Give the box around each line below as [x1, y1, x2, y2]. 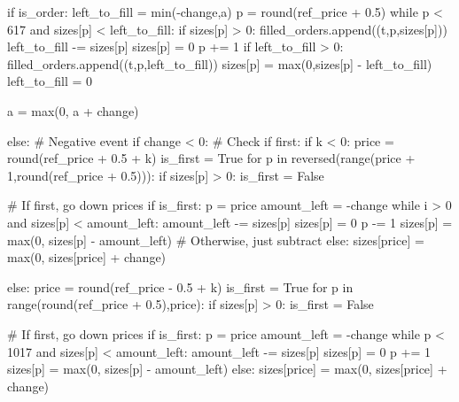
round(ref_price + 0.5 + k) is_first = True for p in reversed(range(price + [7, 149, 416, 167]
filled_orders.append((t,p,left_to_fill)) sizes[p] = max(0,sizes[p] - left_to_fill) [7, 54, 432, 73]
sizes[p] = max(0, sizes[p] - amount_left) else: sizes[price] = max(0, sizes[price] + [7, 359, 447, 378]
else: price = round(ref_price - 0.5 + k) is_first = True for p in [7, 277, 354, 296]
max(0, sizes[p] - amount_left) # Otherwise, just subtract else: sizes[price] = [7, 230, 424, 249]
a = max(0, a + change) [7, 101, 139, 120]
